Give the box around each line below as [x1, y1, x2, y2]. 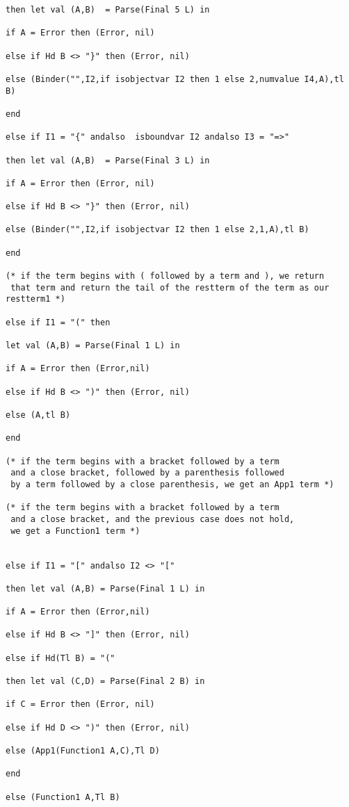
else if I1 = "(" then [6, 317, 111, 327]
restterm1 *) [6, 294, 65, 304]
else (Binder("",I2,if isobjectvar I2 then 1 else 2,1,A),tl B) [6, 225, 309, 235]
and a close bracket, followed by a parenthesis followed [10, 468, 284, 478]
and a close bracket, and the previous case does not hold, [10, 514, 295, 524]
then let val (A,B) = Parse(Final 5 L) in [6, 5, 210, 15]
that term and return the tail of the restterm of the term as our [10, 282, 330, 293]
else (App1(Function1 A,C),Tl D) [6, 746, 160, 756]
